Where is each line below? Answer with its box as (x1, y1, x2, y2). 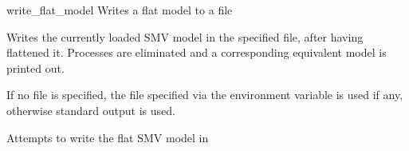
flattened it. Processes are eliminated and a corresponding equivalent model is (6, 44, 387, 61)
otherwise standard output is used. (6, 101, 175, 118)
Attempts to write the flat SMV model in (6, 129, 209, 145)
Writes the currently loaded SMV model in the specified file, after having (6, 28, 364, 45)
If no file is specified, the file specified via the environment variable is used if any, (6, 86, 403, 103)
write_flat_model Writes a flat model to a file (6, 2, 233, 18)
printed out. (6, 59, 65, 76)
